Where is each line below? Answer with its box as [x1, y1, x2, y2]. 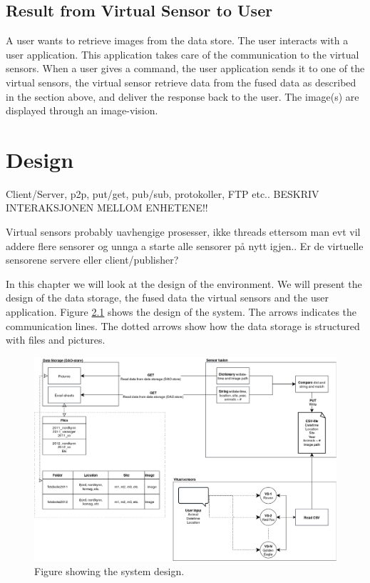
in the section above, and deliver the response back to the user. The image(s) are [6, 89, 359, 104]
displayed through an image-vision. [6, 103, 158, 118]
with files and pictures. [6, 332, 106, 347]
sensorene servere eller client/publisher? [6, 252, 179, 267]
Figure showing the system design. [34, 563, 185, 578]
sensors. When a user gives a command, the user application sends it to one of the [6, 61, 365, 76]
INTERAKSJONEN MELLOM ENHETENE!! [6, 200, 208, 215]
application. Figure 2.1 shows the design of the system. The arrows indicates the [6, 304, 357, 319]
